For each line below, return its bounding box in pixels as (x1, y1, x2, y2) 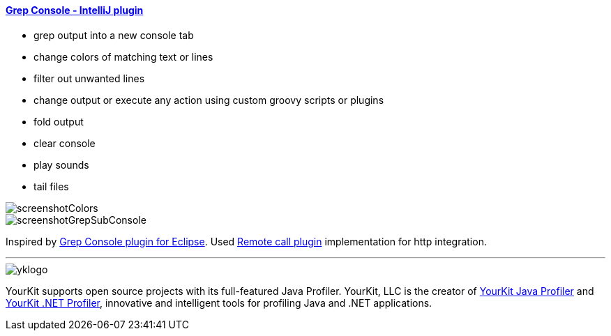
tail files (33, 180, 69, 192)
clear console (33, 137, 96, 149)
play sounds (33, 158, 89, 171)
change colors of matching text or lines (33, 50, 213, 63)
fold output (33, 115, 84, 128)
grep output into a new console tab (33, 29, 194, 41)
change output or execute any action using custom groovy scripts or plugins (33, 93, 384, 106)
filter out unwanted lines (33, 72, 145, 84)
